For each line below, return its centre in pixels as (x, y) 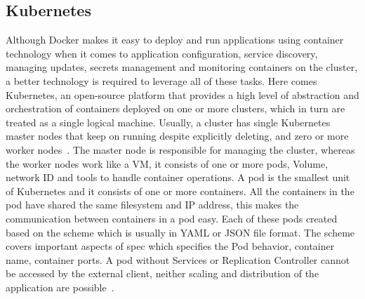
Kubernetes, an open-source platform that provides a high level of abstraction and (182, 94)
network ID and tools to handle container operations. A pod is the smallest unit (178, 177)
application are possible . (60, 287)
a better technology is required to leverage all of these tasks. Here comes (161, 80)
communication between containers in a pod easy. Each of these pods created (172, 218)
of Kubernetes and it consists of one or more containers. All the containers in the (180, 191)
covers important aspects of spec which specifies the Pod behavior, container (170, 246)
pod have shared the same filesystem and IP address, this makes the (152, 205)
